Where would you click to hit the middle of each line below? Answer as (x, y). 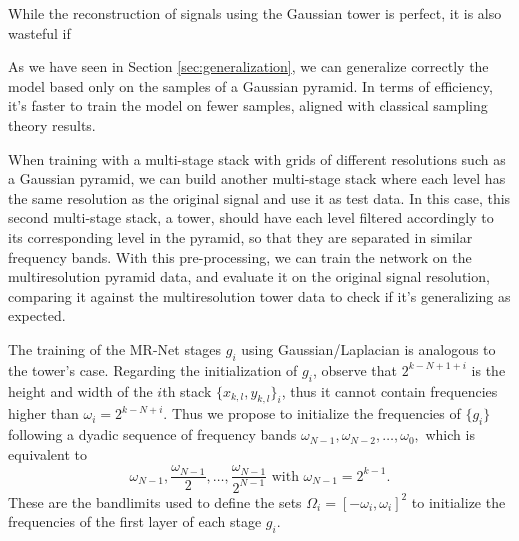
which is (450, 434)
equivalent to (47, 453)
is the (488, 369)
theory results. (52, 124)
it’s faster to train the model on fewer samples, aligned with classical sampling (248, 105)
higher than (43, 413)
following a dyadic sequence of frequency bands (152, 434)
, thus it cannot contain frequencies (389, 390)
